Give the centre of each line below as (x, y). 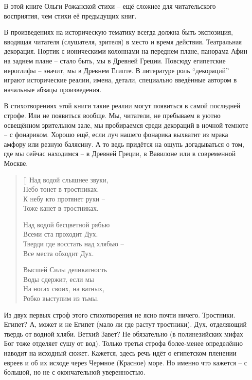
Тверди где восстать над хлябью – (73, 244)
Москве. (16, 163)
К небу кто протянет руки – (64, 198)
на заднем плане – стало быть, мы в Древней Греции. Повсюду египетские (115, 60)
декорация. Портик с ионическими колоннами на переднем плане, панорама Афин (126, 51)
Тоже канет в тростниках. (61, 208)
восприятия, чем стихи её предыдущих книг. (70, 15)
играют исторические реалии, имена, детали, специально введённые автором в (120, 80)
